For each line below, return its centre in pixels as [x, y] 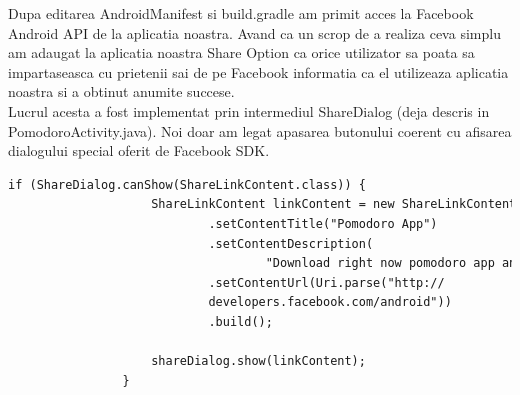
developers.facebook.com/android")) [330, 302]
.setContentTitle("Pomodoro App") [323, 223]
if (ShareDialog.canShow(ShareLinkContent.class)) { [187, 184]
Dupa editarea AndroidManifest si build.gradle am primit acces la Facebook [241, 13]
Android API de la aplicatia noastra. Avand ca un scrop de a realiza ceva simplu [254, 32]
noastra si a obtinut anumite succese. [121, 91]
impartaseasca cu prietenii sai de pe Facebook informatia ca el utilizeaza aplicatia [258, 71]
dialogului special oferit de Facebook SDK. [139, 150]
